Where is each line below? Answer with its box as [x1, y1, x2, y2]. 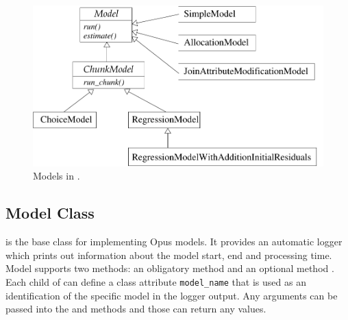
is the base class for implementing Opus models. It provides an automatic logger [5, 234, 343, 249]
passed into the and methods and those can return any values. [5, 301, 266, 316]
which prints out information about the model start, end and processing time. [5, 247, 332, 262]
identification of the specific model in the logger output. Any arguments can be [5, 288, 338, 302]
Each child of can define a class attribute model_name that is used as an [5, 274, 306, 288]
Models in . [33, 169, 80, 183]
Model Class [5, 202, 95, 223]
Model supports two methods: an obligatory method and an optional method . [5, 261, 334, 275]
